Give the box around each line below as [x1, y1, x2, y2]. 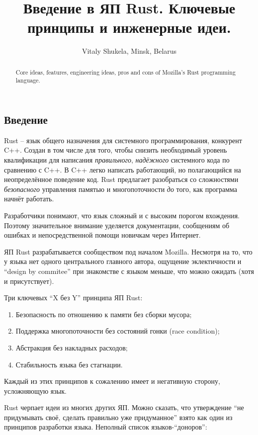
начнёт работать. [4, 193, 54, 204]
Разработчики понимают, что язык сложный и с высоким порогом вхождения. [4, 210, 240, 220]
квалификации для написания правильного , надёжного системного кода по [4, 155, 230, 165]
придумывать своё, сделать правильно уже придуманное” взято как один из [4, 412, 233, 422]
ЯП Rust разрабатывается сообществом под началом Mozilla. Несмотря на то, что [4, 246, 253, 257]
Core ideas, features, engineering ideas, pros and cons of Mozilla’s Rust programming [15, 68, 236, 76]
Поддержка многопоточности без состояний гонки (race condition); [15, 326, 220, 336]
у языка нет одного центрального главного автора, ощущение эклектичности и [4, 256, 242, 266]
